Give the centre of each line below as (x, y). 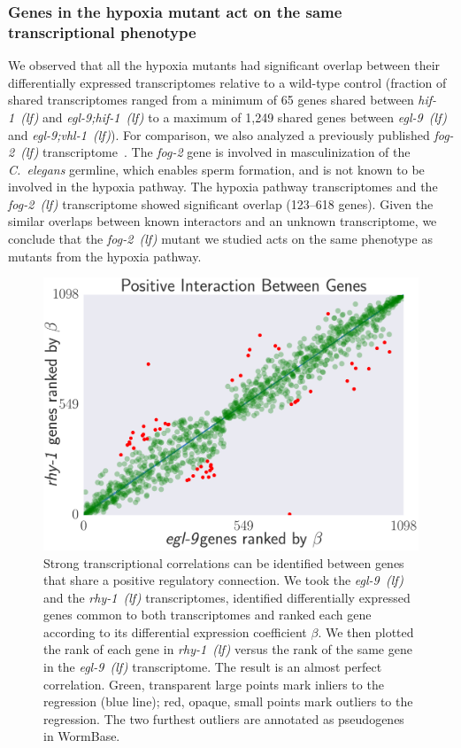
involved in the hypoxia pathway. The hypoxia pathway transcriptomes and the (223, 187)
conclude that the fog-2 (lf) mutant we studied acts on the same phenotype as (220, 239)
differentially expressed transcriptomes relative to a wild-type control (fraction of (227, 82)
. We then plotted (366, 631)
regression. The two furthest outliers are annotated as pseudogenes (224, 718)
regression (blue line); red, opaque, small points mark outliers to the (228, 701)
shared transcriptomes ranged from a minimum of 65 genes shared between (211, 100)
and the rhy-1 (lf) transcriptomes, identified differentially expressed (227, 597)
